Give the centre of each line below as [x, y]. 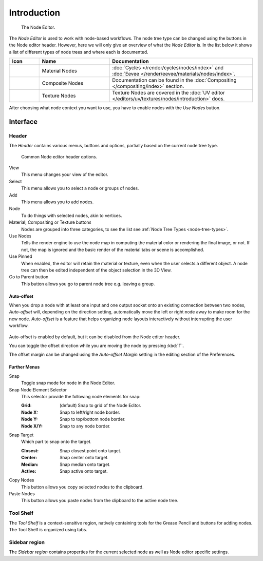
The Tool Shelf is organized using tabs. [48, 529]
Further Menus [24, 367]
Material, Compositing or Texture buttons [50, 222]
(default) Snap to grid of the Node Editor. [101, 406]
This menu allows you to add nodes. [57, 202]
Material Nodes [60, 71]
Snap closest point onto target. [91, 450]
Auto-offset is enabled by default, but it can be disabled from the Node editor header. [95, 337]
